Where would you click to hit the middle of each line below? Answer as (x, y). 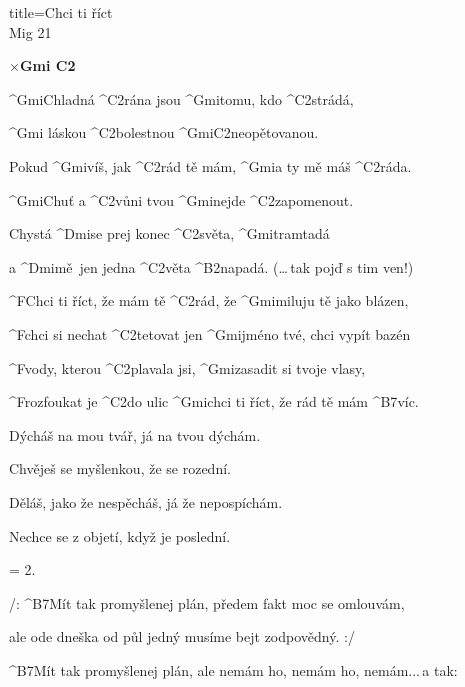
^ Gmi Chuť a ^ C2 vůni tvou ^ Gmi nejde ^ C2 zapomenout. (181, 199)
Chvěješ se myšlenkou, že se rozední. (120, 468)
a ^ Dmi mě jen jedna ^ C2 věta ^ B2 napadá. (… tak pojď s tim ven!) (211, 266)
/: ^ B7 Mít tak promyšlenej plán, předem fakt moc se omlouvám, (207, 602)
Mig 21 (30, 31)
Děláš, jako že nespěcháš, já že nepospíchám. (146, 501)
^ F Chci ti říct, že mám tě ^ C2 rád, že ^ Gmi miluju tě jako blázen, (209, 300)
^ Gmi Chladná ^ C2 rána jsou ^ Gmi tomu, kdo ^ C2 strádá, (181, 98)
